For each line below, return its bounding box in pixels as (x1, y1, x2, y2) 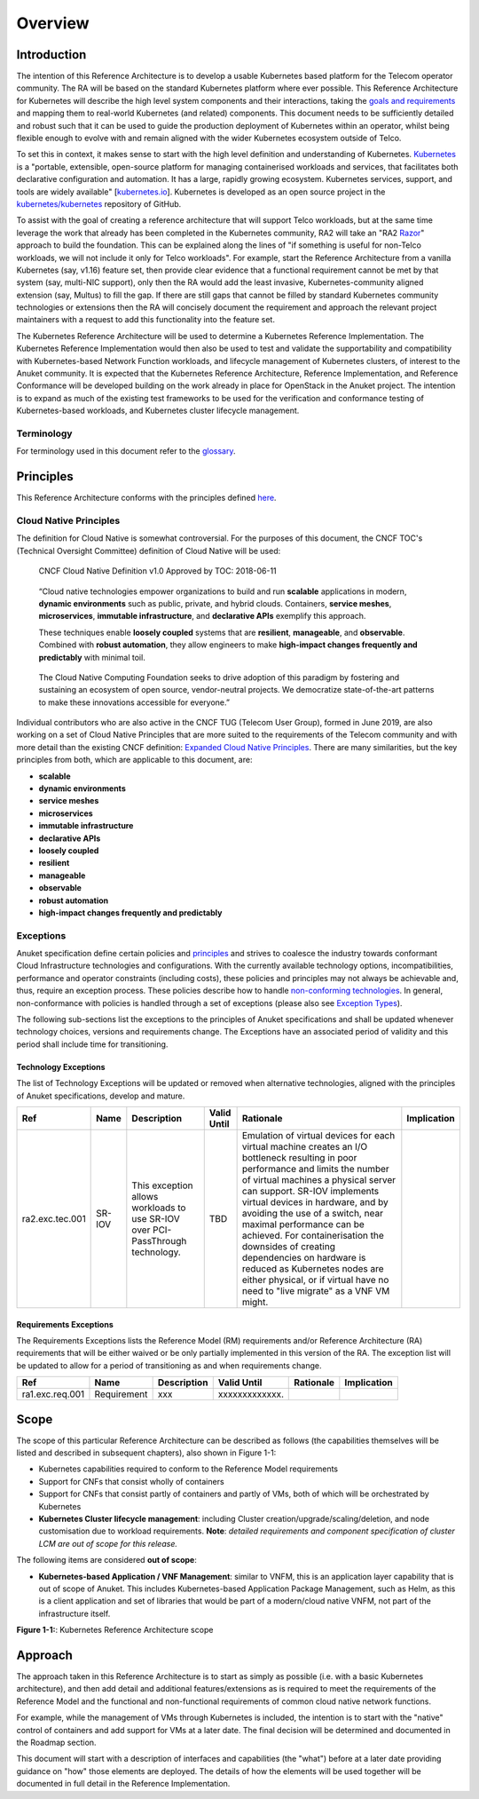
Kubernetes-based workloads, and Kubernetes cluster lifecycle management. (16, 405, 300, 416)
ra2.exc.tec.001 (21, 1213, 86, 1224)
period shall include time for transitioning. (16, 1039, 169, 1050)
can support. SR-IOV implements (241, 1185, 380, 1197)
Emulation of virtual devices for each (241, 1129, 396, 1141)
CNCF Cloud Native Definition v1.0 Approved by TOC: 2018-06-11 (38, 566, 277, 576)
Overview (16, 13, 90, 33)
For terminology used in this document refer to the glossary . (16, 446, 236, 456)
